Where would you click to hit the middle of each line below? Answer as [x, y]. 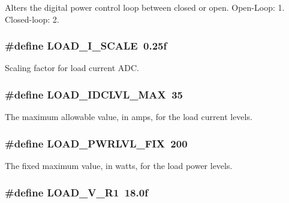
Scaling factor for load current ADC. [72, 68]
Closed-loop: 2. [32, 19]
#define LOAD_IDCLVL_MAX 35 [94, 94]
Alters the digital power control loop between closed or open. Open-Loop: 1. [145, 7]
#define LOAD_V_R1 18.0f [76, 192]
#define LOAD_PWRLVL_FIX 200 [96, 143]
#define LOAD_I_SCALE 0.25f [86, 46]
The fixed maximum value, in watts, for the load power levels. [119, 166]
